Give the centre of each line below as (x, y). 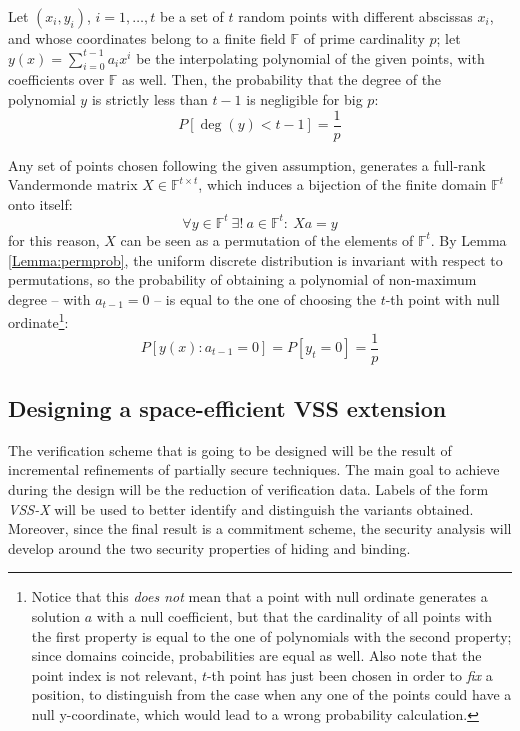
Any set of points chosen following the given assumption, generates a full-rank (247, 164)
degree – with (49, 298)
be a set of (191, 16)
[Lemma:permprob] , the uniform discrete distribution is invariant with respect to (255, 259)
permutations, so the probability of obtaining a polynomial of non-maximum (242, 279)
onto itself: (40, 203)
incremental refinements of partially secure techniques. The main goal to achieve (254, 469)
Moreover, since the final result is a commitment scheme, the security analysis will (260, 528)
